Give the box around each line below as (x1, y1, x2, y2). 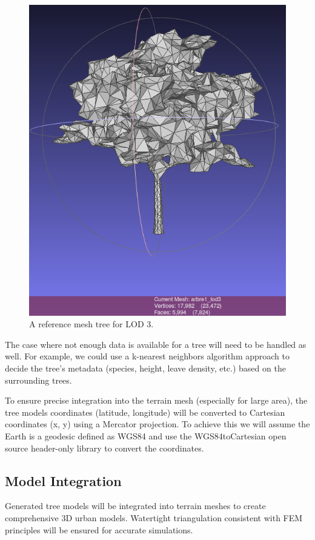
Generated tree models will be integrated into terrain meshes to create (5, 499, 266, 512)
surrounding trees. (5, 373, 72, 386)
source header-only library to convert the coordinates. (5, 441, 204, 454)
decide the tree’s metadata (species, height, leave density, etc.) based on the (5, 362, 286, 375)
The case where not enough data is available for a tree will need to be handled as (5, 338, 307, 350)
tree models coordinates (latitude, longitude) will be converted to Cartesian (5, 405, 285, 418)
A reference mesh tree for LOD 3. (29, 318, 154, 330)
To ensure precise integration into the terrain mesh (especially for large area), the (5, 394, 308, 407)
